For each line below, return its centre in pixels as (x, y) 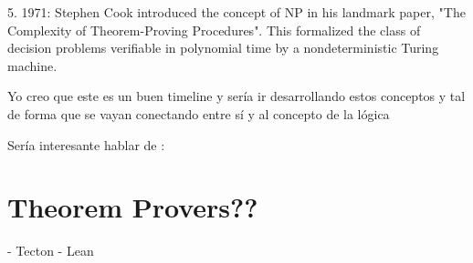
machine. (32, 65)
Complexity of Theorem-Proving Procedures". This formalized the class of (214, 30)
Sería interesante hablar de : (86, 144)
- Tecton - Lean (51, 251)
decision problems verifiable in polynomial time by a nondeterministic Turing (223, 48)
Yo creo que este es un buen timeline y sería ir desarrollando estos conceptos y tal (236, 96)
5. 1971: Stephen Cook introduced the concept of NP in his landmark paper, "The (236, 12)
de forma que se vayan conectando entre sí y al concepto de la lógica (199, 113)
